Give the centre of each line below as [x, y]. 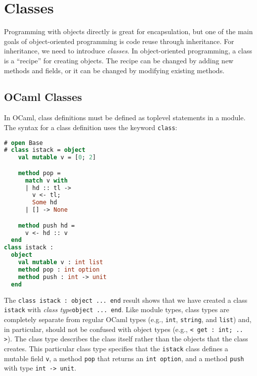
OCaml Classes [43, 97]
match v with [46, 180]
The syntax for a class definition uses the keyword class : [91, 127]
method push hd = [46, 225]
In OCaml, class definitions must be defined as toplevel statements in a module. [125, 117]
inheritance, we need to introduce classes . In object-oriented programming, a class [128, 51]
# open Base [23, 143]
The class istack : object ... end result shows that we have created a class [126, 300]
